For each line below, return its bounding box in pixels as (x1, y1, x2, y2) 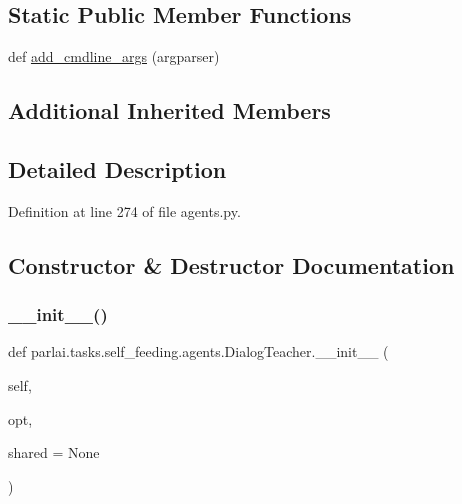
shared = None (8, 442, 100, 463)
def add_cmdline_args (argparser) (8, 46, 220, 67)
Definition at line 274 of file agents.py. (8, 200, 241, 221)
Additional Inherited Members (8, 95, 331, 126)
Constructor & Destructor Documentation (8, 249, 455, 280)
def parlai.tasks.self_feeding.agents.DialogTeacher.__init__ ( (8, 341, 389, 362)
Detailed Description (8, 153, 227, 184)
